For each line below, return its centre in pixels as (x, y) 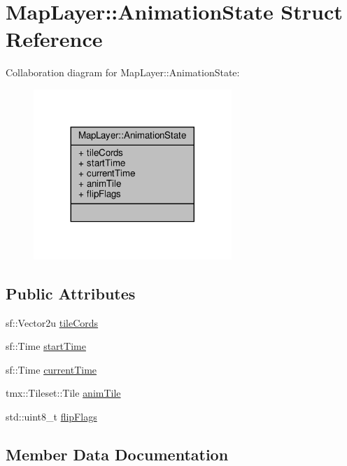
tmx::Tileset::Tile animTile (63, 393)
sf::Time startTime (46, 346)
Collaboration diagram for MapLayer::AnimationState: (123, 72)
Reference (54, 39)
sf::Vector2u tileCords (52, 322)
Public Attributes (71, 293)
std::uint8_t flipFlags (51, 417)
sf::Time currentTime (51, 369)
